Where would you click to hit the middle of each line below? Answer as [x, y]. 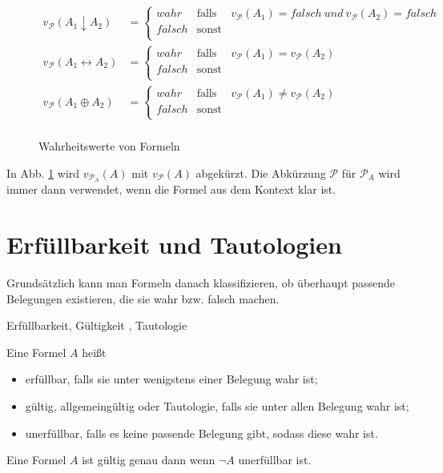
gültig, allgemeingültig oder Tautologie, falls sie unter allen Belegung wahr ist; [217, 406]
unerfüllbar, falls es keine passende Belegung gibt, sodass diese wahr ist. [201, 433]
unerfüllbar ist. [275, 460]
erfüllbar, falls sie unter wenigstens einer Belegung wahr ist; [171, 379]
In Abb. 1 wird [43, 172]
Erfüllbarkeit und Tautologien [174, 245]
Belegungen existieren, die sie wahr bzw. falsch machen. [143, 298]
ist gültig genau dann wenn [149, 460]
